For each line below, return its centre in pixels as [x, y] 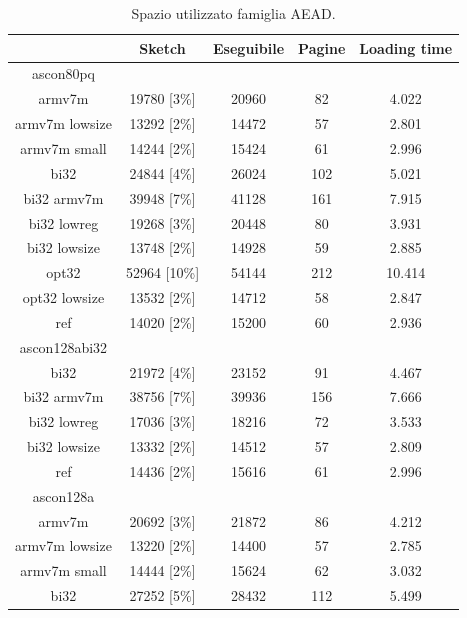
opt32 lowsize [63, 297]
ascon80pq [63, 73]
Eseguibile [249, 47]
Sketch [162, 47]
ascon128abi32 [63, 346]
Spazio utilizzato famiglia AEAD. [233, 13]
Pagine [322, 47]
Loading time [406, 47]
